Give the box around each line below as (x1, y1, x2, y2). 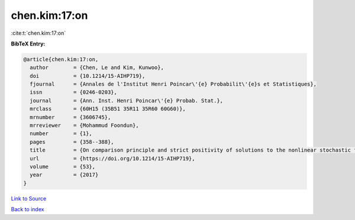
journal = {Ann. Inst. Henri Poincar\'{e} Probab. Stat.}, (30, 97, 224, 104)
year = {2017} (30, 172, 99, 178)
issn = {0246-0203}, (30, 89, 118, 96)
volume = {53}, (30, 163, 96, 170)
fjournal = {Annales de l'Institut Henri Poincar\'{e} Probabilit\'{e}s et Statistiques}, (30, 81, 317, 88)
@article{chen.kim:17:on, (23, 56, 99, 63)
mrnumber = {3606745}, (30, 114, 111, 120)
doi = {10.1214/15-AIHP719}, (30, 73, 146, 79)
